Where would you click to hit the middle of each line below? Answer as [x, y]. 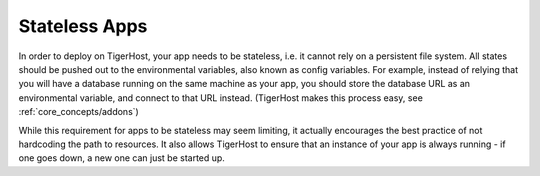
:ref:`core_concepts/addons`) [78, 112]
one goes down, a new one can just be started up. [121, 158]
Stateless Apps [83, 26]
